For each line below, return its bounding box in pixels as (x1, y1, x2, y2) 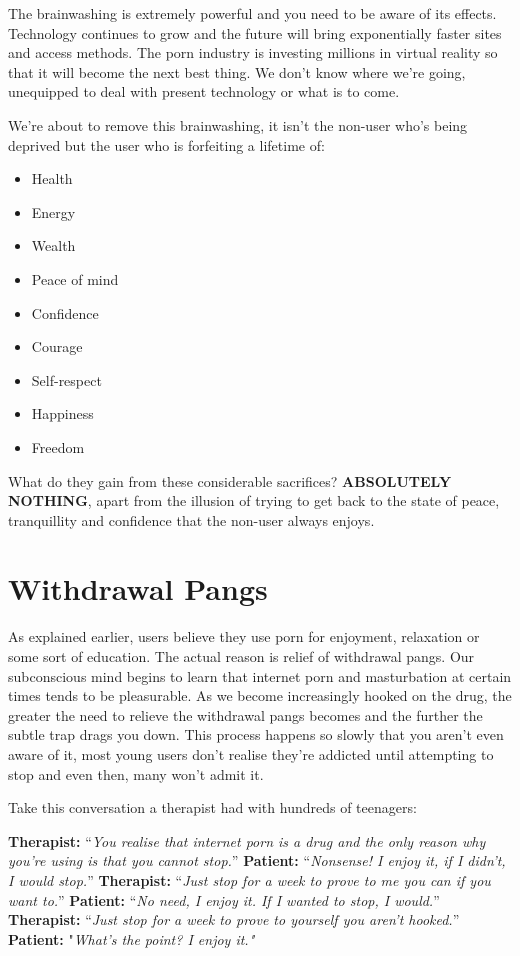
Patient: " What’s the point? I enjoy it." (8, 928, 255, 949)
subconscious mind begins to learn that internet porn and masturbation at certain (8, 665, 512, 686)
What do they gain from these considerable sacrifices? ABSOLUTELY (8, 470, 452, 491)
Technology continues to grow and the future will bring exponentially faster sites (8, 22, 502, 43)
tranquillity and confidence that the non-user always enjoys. (8, 509, 375, 530)
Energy (31, 201, 76, 222)
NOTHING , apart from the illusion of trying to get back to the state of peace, (8, 490, 500, 511)
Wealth (31, 235, 76, 256)
